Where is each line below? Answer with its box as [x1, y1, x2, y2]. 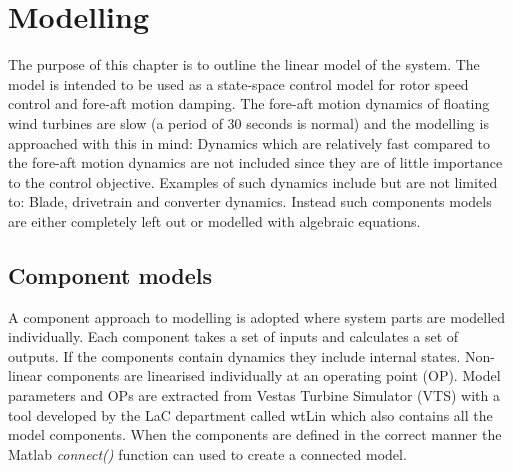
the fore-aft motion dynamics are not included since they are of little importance [8, 152, 503, 173]
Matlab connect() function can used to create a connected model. [8, 443, 407, 464]
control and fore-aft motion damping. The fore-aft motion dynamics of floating [8, 93, 490, 114]
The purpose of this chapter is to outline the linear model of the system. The [8, 54, 480, 75]
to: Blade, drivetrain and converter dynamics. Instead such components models [8, 191, 492, 212]
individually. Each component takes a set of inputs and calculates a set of [8, 326, 459, 347]
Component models [8, 259, 213, 290]
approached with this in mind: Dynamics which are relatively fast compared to [8, 132, 491, 153]
